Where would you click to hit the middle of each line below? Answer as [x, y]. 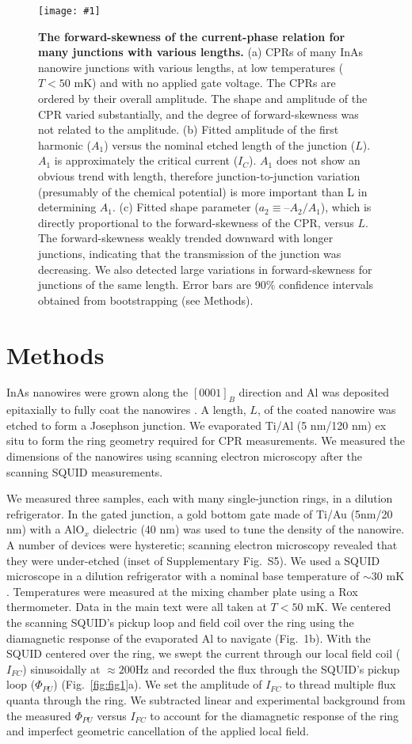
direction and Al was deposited [314, 392]
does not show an [318, 160]
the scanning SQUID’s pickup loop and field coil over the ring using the [180, 622]
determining [67, 207]
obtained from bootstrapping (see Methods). [146, 300]
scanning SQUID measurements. [85, 471]
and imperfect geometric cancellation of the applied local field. [158, 731]
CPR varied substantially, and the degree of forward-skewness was [198, 114]
